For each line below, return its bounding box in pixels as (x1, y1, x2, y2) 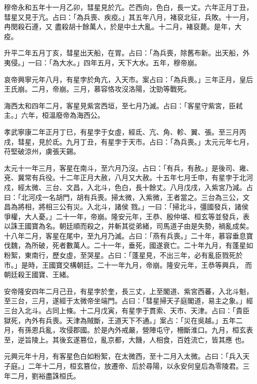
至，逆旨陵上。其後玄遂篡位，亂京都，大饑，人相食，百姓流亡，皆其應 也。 (4, 334, 249, 344)
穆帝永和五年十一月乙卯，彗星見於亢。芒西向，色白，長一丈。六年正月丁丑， (4, 2, 253, 12)
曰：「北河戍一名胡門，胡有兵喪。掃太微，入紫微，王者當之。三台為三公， (4, 192, 243, 202)
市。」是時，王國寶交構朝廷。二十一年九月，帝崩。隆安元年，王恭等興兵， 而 (4, 259, 252, 270)
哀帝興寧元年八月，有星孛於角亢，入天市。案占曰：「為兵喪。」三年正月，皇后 (4, 74, 253, 84)
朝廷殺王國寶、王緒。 (4, 269, 73, 280)
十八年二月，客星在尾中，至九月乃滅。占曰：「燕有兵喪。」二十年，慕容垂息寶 (4, 230, 253, 240)
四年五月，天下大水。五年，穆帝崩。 (83, 57, 201, 67)
